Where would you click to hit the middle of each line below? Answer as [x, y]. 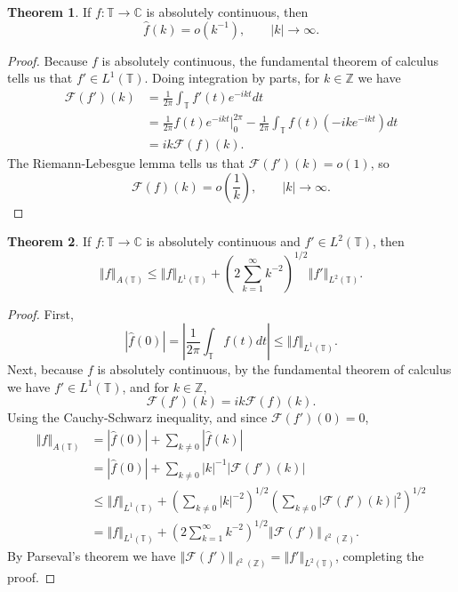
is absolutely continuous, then [227, 12]
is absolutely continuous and [223, 241]
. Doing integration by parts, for [232, 78]
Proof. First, [40, 313]
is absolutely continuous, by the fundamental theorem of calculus [274, 369]
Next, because [45, 369]
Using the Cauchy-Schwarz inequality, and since [137, 417]
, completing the [379, 555]
